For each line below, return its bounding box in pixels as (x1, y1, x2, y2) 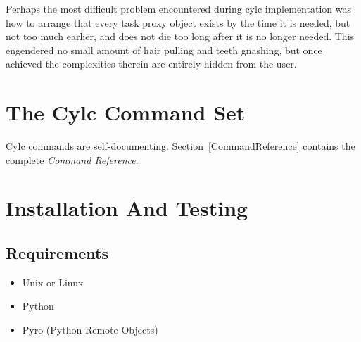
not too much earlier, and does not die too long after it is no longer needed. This (6, 29, 355, 44)
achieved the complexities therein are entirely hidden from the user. (6, 56, 297, 71)
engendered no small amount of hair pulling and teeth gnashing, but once (6, 42, 322, 57)
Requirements (6, 242, 108, 264)
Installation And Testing (6, 194, 248, 222)
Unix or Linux (22, 274, 84, 289)
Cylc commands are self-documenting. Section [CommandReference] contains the (6, 139, 355, 153)
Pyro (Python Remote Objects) (22, 322, 158, 337)
